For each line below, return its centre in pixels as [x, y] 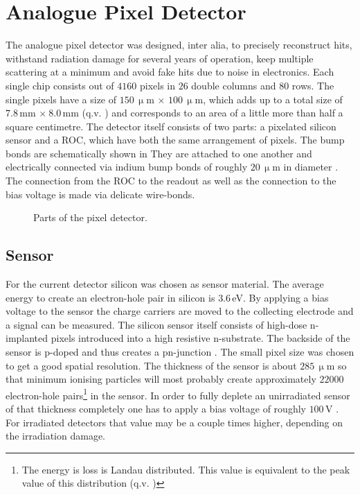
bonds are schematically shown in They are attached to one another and [159, 153]
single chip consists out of [60, 85]
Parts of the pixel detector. [90, 217]
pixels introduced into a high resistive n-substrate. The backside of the [200, 338]
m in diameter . [305, 167]
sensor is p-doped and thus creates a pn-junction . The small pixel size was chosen [180, 352]
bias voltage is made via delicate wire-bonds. [100, 194]
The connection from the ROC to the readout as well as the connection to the [171, 181]
